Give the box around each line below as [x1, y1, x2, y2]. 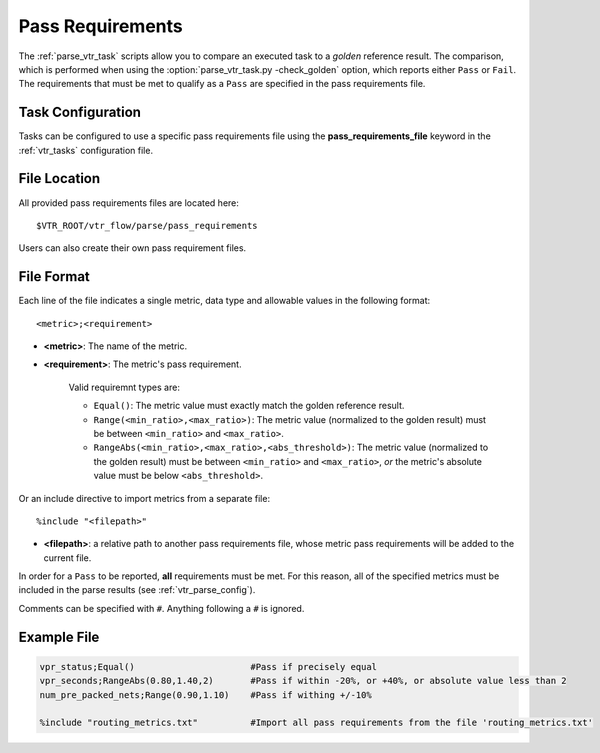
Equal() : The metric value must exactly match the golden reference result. [93, 400, 405, 412]
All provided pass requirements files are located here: [18, 196, 240, 209]
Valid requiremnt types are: [68, 381, 180, 393]
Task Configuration [18, 104, 142, 121]
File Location [18, 170, 101, 187]
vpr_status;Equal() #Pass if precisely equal [39, 661, 378, 672]
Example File [18, 628, 100, 645]
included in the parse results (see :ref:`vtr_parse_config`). [18, 584, 256, 596]
